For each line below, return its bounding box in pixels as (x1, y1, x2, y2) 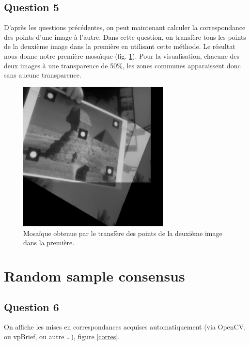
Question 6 (4, 299, 59, 314)
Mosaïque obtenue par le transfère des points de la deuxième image (23, 228, 222, 238)
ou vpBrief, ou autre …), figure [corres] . (4, 331, 120, 342)
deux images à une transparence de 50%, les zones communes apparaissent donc (4, 60, 241, 70)
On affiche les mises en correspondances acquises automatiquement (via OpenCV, (4, 322, 246, 332)
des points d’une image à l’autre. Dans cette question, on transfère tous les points (4, 31, 246, 42)
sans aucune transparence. (4, 70, 81, 80)
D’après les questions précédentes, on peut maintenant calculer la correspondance (4, 22, 246, 32)
